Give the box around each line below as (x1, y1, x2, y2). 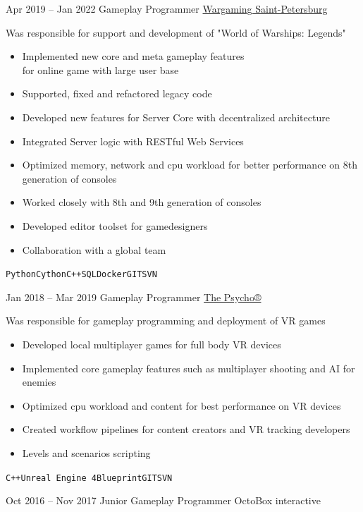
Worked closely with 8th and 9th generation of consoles (22, 195, 262, 209)
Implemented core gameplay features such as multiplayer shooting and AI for (22, 360, 355, 375)
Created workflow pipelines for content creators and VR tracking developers (22, 422, 350, 437)
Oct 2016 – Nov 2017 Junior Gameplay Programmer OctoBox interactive (6, 493, 321, 508)
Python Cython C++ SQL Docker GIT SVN (6, 269, 157, 280)
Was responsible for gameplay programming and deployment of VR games (6, 313, 326, 328)
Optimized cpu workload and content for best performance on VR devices (22, 398, 341, 413)
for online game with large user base (22, 62, 179, 77)
